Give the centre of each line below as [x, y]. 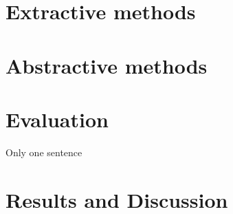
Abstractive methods [107, 65]
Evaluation [57, 119]
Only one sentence [44, 152]
